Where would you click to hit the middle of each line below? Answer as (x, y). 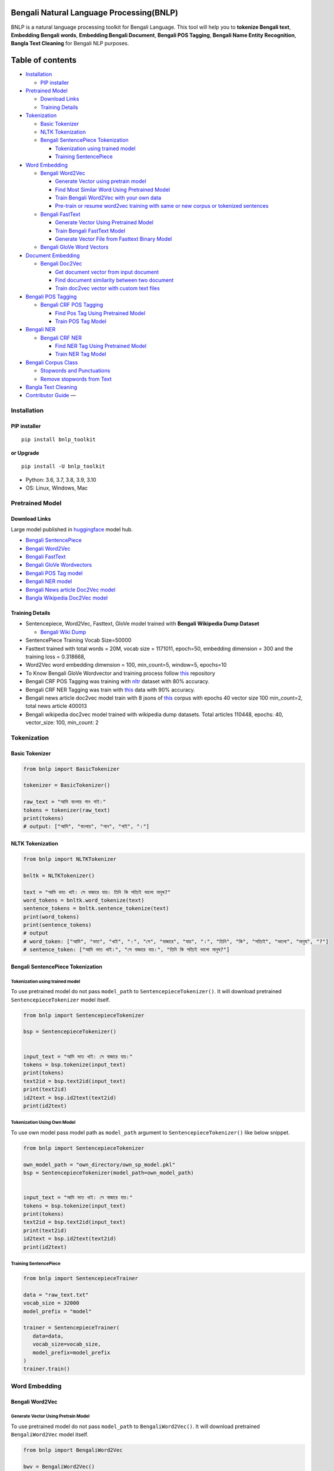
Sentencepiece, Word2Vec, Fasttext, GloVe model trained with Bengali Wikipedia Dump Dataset (143, 624)
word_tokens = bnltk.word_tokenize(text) (84, 900)
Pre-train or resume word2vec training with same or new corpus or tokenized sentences (162, 206)
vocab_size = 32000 (51, 1303)
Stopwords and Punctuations (75, 371)
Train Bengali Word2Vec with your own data (108, 198)
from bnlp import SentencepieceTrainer (81, 1279)
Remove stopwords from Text (76, 379)
